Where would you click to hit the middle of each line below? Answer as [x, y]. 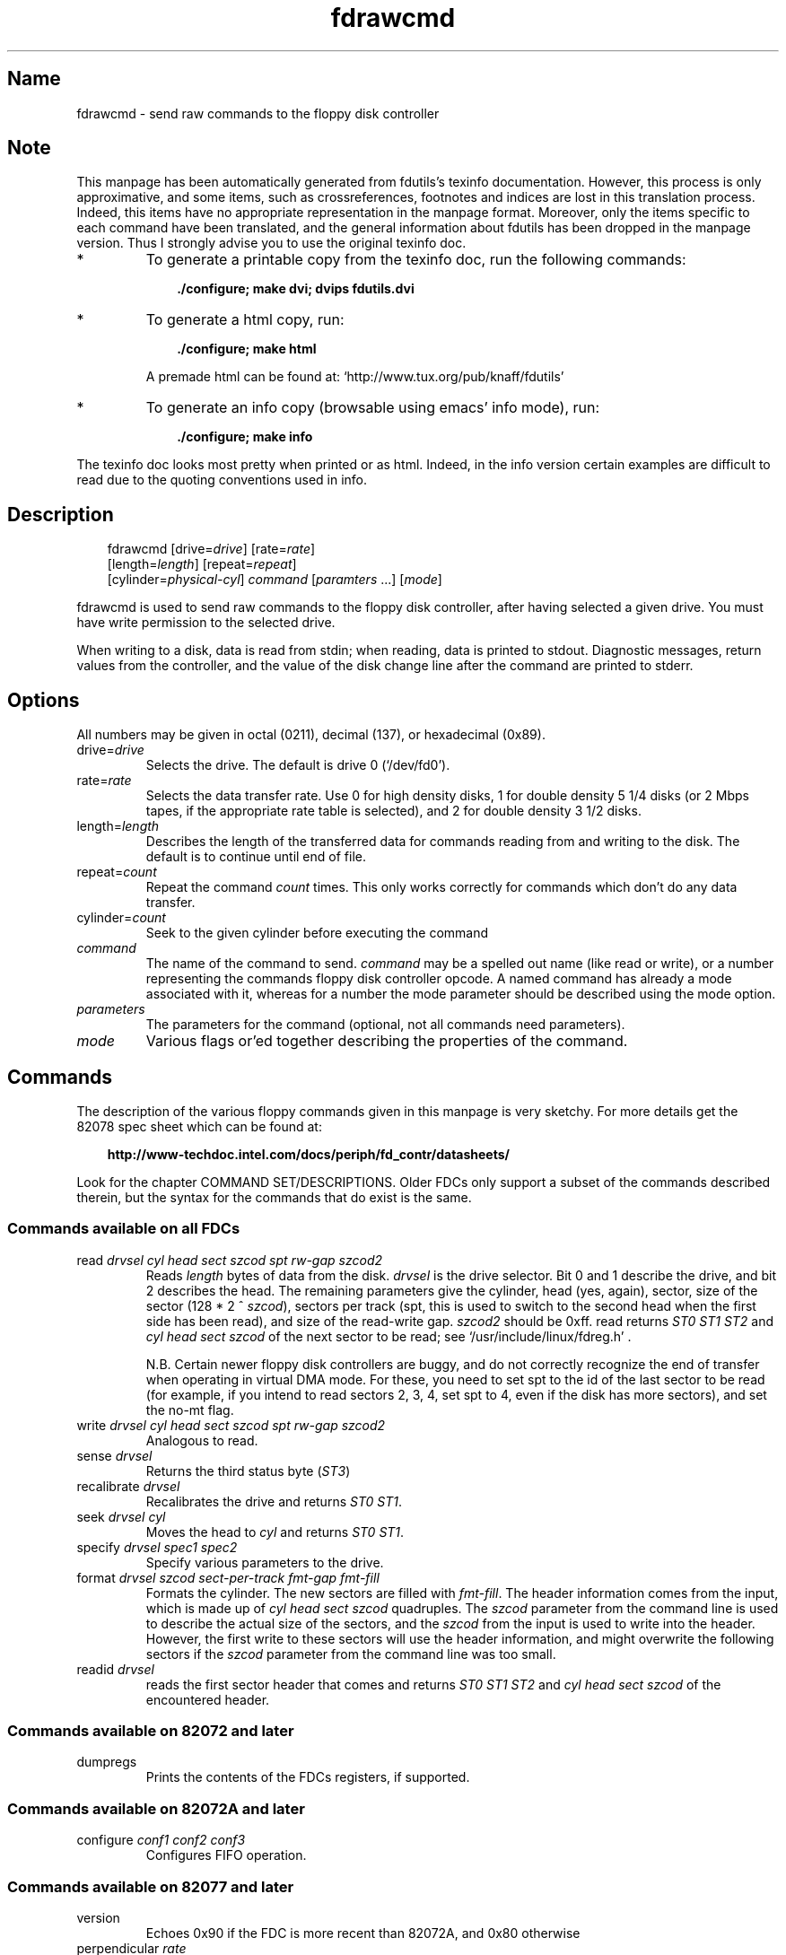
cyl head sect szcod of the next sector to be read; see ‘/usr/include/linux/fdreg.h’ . [389, 1336]
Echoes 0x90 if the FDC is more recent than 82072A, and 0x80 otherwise [363, 1933]
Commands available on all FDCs [124, 1229]
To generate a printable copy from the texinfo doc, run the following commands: [416, 260]
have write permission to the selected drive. [206, 623]
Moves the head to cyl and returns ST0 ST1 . [275, 1532]
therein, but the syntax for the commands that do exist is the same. [274, 1197]
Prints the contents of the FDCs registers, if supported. [308, 1777]
